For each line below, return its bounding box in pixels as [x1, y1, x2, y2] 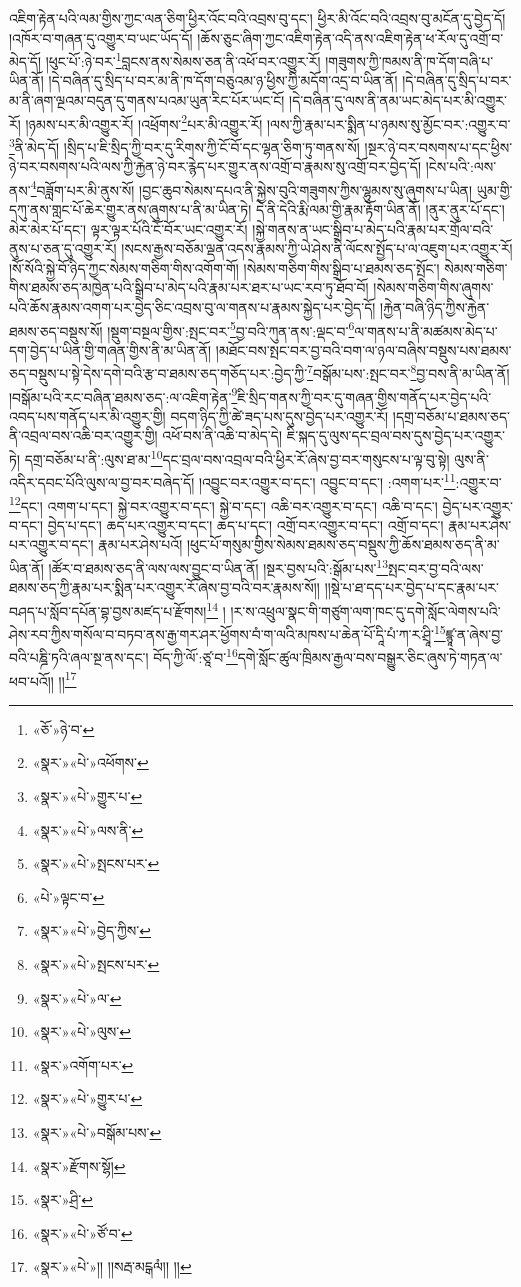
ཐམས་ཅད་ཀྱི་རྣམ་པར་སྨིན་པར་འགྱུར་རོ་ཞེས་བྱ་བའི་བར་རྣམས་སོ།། [9, 577, 320, 598]
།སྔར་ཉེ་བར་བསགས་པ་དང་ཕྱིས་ [364, 136, 513, 157]
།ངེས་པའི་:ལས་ [425, 156, 497, 177]
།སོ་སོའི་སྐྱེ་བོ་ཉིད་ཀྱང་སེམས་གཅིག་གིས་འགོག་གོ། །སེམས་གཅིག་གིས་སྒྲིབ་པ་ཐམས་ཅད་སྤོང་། [9, 257, 440, 278]
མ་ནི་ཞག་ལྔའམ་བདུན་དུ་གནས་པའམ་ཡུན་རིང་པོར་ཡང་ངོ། [9, 90, 285, 111]
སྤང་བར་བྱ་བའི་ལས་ [388, 557, 484, 578]
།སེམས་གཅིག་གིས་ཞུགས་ [373, 277, 494, 298]
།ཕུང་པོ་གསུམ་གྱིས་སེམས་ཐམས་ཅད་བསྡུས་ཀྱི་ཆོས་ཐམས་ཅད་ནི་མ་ [186, 534, 500, 555]
